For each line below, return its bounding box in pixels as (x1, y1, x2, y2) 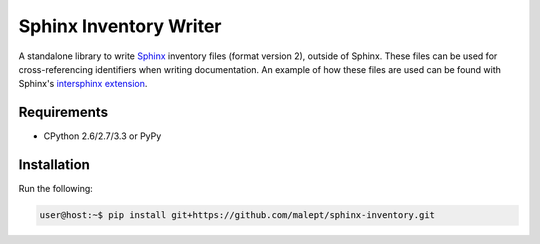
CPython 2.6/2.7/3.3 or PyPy (43, 130, 162, 142)
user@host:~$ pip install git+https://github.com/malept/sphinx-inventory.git (39, 210, 435, 221)
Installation (18, 156, 90, 174)
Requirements (18, 104, 109, 121)
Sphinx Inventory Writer (18, 15, 222, 37)
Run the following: (18, 183, 94, 195)
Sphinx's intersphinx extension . (18, 78, 148, 90)
